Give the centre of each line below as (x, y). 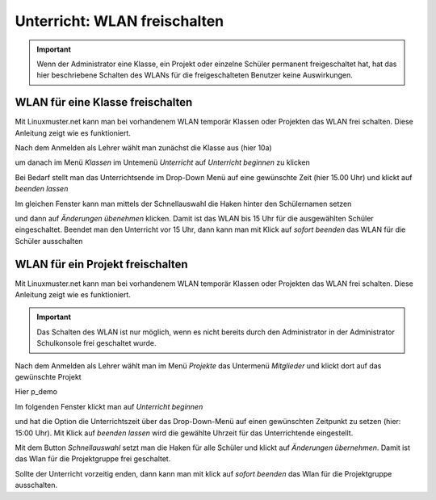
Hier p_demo (36, 392)
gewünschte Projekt (48, 377)
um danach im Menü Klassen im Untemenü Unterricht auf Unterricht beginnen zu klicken (163, 162)
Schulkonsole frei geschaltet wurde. (96, 343)
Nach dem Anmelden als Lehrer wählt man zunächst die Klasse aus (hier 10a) (143, 148)
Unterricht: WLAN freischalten (119, 21)
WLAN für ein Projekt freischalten (102, 264)
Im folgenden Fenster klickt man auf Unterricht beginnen (109, 406)
